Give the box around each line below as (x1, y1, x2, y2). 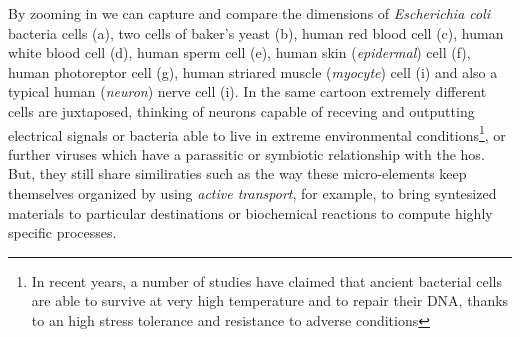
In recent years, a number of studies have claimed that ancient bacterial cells (31, 270, 502, 291)
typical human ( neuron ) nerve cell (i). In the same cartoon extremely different (8, 81, 487, 102)
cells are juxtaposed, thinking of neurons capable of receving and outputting (8, 100, 475, 121)
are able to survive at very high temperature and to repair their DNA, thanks (31, 290, 509, 311)
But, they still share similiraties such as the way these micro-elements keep (8, 163, 467, 184)
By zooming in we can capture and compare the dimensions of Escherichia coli (8, 3, 491, 23)
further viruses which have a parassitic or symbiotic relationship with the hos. (8, 143, 485, 164)
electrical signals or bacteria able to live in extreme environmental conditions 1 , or (8, 121, 506, 145)
